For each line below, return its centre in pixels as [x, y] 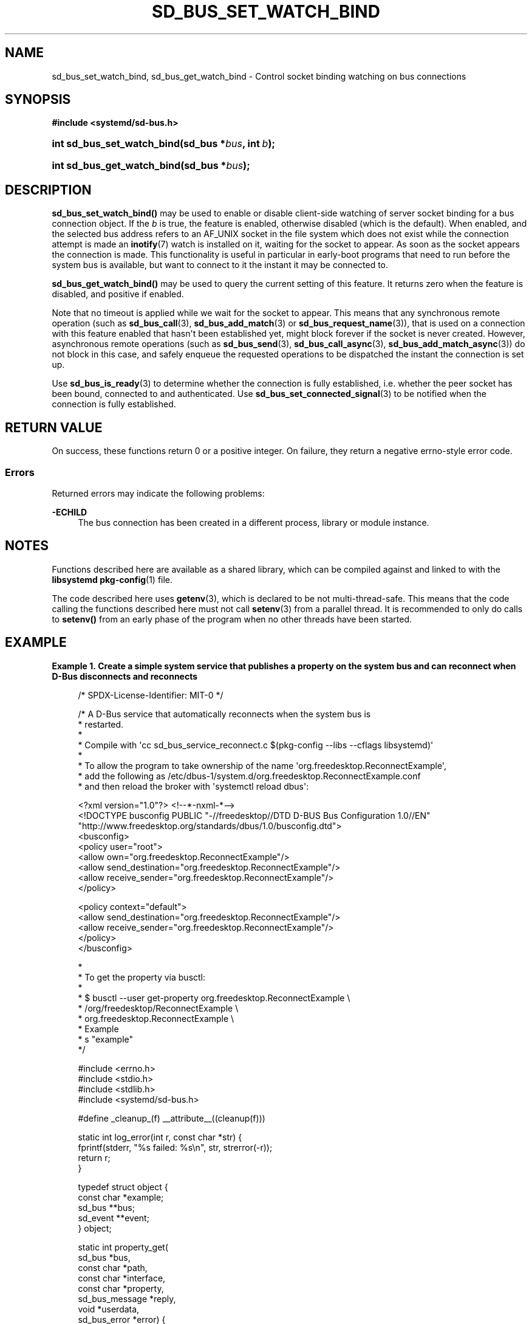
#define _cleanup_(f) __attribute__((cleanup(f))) [172, 1118]
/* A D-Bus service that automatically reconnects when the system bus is [224, 714]
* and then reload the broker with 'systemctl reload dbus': [193, 786]
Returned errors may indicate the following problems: [158, 493]
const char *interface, [122, 1278]
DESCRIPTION [48, 190]
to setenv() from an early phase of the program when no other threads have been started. [232, 619]
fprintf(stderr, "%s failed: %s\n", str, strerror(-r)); [175, 1147]
